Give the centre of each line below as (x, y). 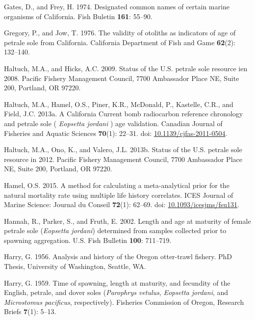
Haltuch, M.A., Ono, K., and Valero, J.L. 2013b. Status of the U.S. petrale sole (123, 149)
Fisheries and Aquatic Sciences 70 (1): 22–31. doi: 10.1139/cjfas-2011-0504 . (116, 133)
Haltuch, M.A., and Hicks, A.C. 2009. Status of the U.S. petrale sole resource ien (126, 68)
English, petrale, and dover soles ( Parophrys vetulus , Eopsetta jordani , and (116, 292)
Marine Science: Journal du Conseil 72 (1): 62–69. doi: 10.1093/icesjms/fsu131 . (122, 204)
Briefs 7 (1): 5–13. (30, 311)
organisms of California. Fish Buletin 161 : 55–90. (78, 16)
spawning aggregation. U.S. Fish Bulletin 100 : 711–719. (88, 240)
